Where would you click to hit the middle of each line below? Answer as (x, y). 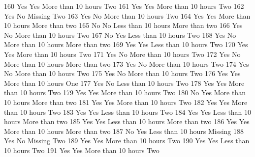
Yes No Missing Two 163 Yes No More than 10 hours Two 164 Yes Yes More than (127, 15)
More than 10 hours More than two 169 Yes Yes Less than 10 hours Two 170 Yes (126, 44)
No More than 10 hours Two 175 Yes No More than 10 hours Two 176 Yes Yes (122, 73)
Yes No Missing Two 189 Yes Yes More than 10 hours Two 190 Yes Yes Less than (127, 141)
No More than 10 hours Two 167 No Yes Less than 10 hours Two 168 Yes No (120, 35)
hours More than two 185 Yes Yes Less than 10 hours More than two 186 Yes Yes (127, 121)
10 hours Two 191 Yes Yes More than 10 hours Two (82, 150)
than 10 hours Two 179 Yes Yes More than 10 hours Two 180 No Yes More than (125, 92)
